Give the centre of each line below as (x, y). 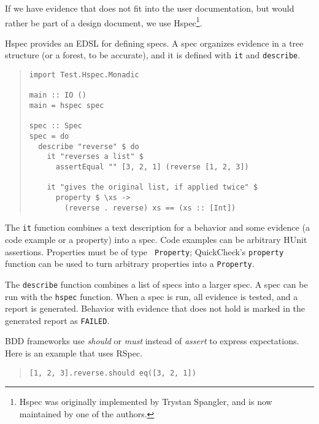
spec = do (49, 137)
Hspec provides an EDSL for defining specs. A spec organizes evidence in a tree (154, 43)
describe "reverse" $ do (89, 146)
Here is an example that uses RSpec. (74, 353)
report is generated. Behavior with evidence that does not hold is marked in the (155, 308)
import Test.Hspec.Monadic (84, 75)
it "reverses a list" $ (95, 157)
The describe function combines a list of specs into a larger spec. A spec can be (156, 284)
